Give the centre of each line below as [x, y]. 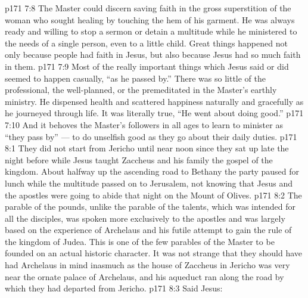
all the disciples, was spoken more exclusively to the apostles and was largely [145, 218]
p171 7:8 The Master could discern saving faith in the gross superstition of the [148, 8]
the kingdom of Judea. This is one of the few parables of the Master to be [140, 241]
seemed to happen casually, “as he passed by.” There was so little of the [136, 78]
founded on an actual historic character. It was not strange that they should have [154, 253]
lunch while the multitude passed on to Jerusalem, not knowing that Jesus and [149, 183]
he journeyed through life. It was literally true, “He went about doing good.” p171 [154, 113]
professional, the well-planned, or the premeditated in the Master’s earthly [141, 90]
